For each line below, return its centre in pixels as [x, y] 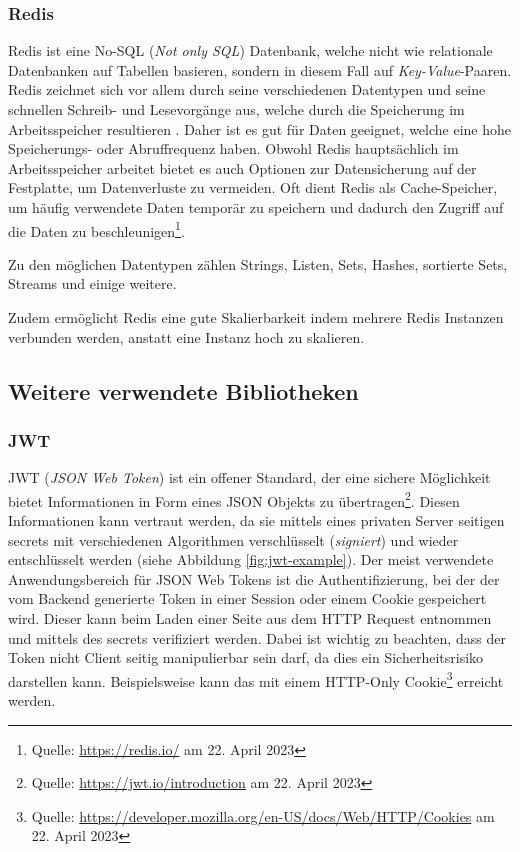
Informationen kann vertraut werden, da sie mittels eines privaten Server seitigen [256, 520]
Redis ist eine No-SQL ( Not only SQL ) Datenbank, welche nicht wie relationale [250, 50]
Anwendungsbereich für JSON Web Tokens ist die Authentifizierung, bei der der [254, 578]
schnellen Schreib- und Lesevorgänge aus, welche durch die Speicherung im [236, 109]
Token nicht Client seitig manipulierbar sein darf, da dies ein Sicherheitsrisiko [246, 657]
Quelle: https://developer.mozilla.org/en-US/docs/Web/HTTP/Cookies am [263, 815]
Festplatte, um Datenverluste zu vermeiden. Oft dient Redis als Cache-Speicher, [253, 187]
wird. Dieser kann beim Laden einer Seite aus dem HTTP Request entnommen [250, 618]
